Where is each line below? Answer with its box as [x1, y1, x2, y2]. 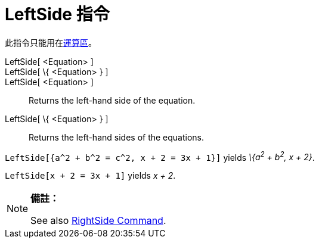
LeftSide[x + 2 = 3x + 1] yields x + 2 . [5, 170, 176, 181]
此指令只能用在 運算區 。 [5, 37, 97, 48]
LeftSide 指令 [5, 4, 110, 24]
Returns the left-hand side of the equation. [29, 95, 196, 105]
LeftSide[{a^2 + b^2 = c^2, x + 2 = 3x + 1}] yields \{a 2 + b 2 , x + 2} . [5, 150, 315, 163]
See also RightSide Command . [30, 214, 166, 227]
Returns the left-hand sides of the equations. [29, 132, 205, 142]
